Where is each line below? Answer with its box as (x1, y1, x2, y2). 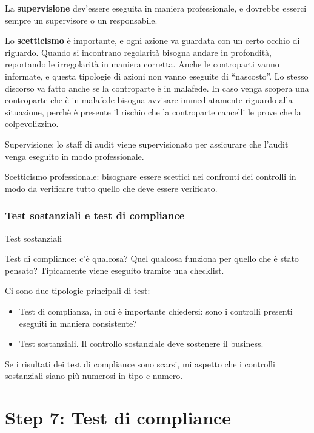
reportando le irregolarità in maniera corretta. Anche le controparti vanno (5, 58, 279, 70)
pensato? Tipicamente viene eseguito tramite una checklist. (5, 264, 224, 276)
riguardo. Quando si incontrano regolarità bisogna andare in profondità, (5, 46, 272, 58)
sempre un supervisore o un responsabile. (5, 13, 158, 26)
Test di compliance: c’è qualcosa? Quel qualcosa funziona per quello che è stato (5, 252, 299, 265)
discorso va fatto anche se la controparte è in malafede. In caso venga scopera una (5, 81, 309, 94)
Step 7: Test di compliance (5, 405, 232, 430)
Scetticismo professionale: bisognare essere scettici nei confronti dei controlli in (5, 170, 296, 183)
